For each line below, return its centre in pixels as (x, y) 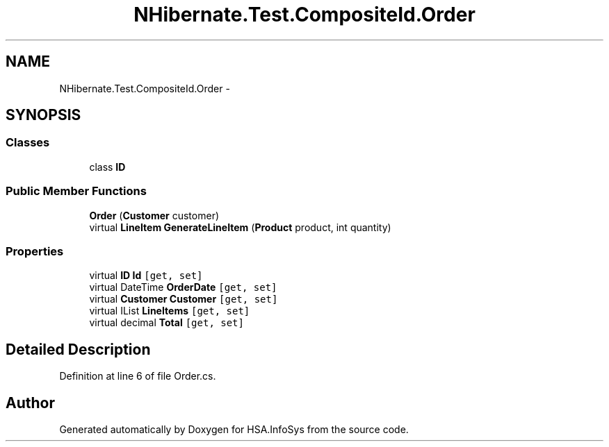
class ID (107, 167)
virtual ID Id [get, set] (146, 276)
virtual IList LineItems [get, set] (170, 311)
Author (30, 403)
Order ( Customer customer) (154, 215)
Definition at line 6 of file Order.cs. (138, 376)
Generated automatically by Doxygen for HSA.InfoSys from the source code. (234, 429)
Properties (35, 251)
